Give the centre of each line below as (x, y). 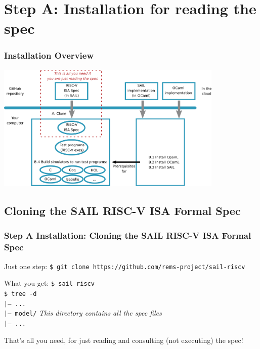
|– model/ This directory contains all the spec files (83, 313)
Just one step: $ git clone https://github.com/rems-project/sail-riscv (125, 266)
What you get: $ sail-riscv (49, 283)
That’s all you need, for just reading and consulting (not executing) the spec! (124, 340)
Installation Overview (49, 55)
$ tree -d (20, 294)
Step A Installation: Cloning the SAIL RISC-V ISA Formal (128, 235)
